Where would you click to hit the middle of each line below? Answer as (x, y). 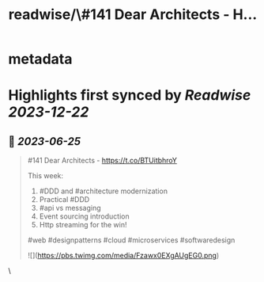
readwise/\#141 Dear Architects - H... (133, 15)
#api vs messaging (70, 208)
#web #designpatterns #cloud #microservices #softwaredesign (131, 240)
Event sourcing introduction (84, 216)
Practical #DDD (64, 200)
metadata (40, 59)
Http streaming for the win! (83, 225)
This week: (45, 176)
